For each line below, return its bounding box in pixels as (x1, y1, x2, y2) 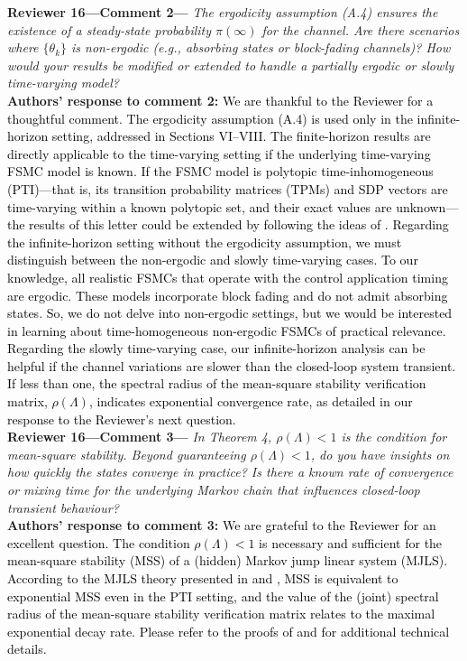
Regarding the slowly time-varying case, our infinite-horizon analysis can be (7, 339, 426, 358)
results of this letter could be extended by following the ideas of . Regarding (29, 215, 449, 234)
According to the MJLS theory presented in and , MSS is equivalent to (7, 569, 398, 587)
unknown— (396, 197, 459, 216)
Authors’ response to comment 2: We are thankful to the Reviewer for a (7, 90, 434, 109)
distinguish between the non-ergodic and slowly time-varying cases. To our (7, 250, 418, 269)
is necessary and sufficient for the (259, 533, 443, 552)
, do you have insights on (310, 444, 450, 463)
